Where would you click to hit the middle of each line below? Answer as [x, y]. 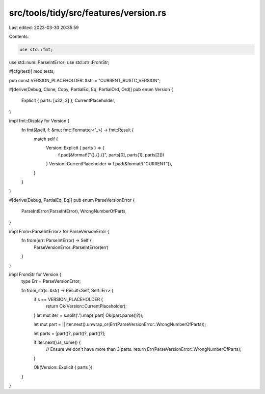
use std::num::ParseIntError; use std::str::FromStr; [59, 62]
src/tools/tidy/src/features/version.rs [88, 13]
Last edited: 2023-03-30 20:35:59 [44, 28]
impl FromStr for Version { [35, 274]
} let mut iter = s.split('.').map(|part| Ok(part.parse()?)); [89, 315]
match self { [46, 139]
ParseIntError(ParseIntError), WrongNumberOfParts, [74, 211]
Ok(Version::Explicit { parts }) [63, 367]
